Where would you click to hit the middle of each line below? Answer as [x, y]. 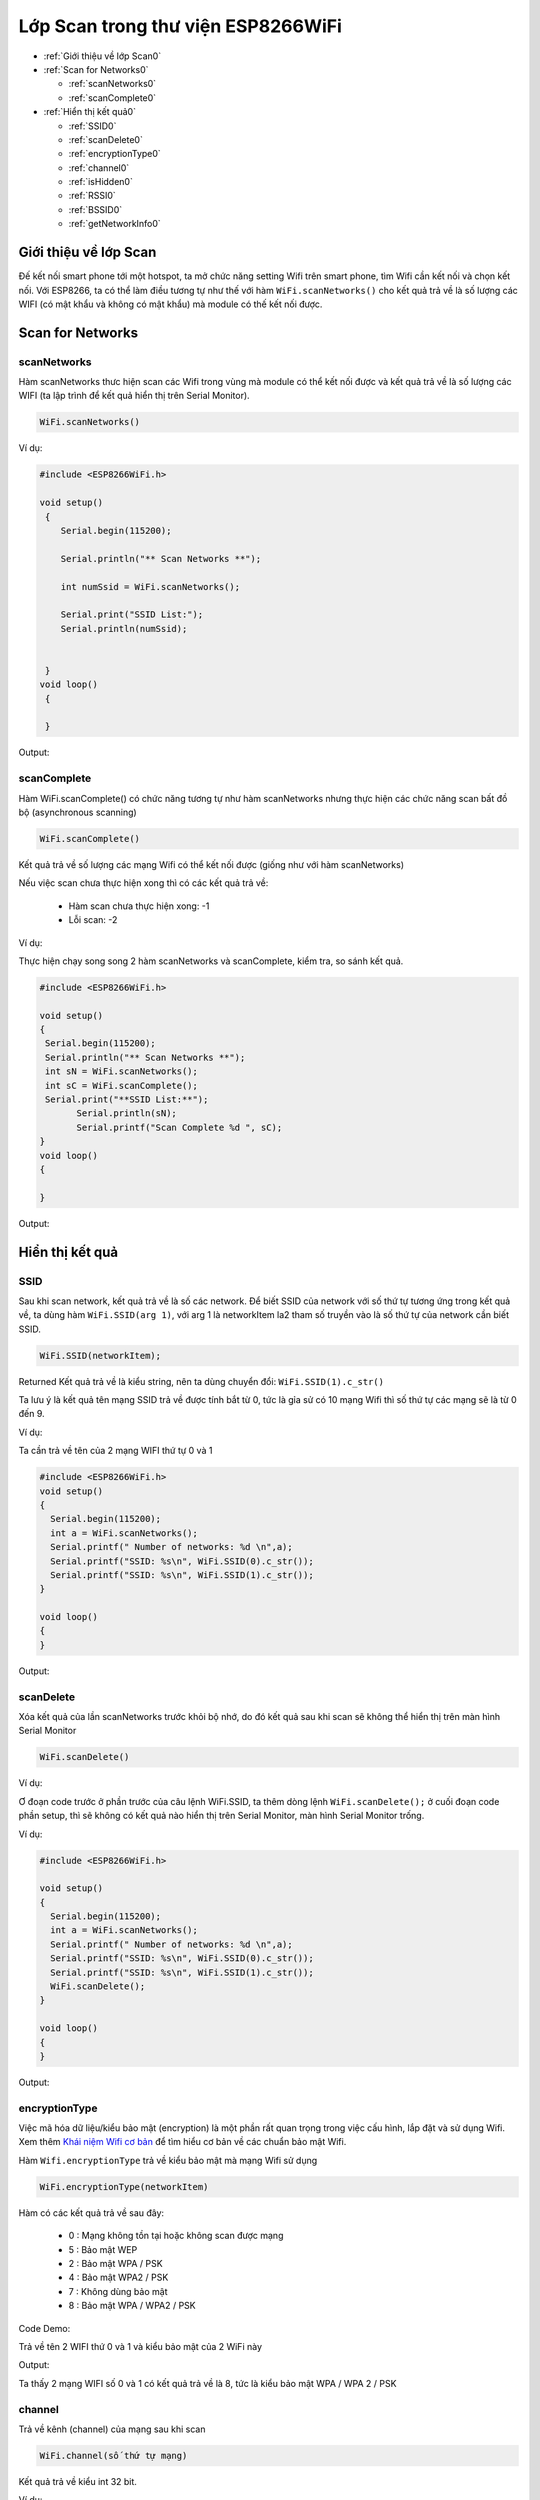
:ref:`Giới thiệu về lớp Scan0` [102, 56]
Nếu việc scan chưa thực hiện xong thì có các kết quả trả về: [143, 883]
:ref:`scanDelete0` [106, 139]
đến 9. [31, 1414]
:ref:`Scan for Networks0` [96, 69]
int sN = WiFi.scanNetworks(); [122, 1071]
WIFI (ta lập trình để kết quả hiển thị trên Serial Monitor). [134, 396]
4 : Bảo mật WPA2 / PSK [118, 2277]
